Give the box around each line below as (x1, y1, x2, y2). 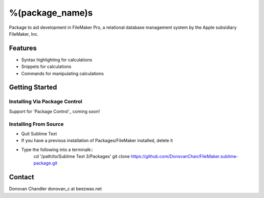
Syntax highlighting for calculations (21, 57, 92, 63)
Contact (9, 173, 34, 181)
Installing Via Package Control (9, 98, 83, 105)
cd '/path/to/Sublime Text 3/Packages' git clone (33, 154, 130, 159)
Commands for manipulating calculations (21, 70, 104, 76)
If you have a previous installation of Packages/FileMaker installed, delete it (21, 137, 173, 144)
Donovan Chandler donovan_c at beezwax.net (9, 186, 102, 192)
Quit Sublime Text (21, 131, 57, 136)
